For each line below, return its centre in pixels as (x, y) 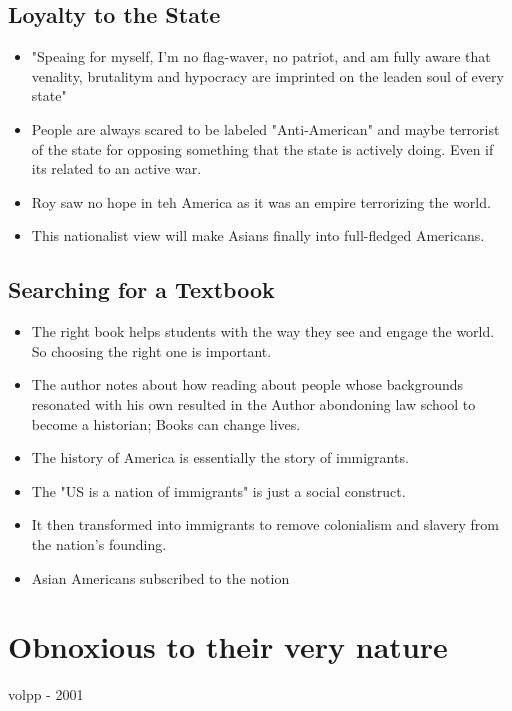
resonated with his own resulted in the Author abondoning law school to (253, 403)
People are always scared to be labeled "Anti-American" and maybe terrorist (265, 128)
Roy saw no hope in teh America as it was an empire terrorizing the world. (261, 201)
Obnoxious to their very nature (228, 646)
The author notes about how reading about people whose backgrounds (247, 384)
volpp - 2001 (46, 694)
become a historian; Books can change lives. (166, 423)
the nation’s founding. (99, 543)
